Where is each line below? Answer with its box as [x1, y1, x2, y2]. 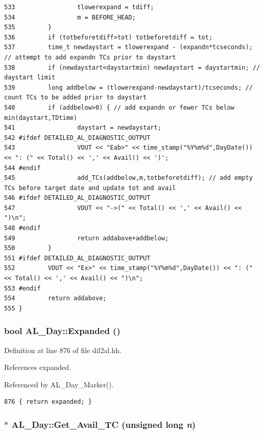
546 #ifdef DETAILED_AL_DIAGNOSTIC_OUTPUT [4, 194, 151, 202]
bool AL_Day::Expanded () [4, 324, 121, 337]
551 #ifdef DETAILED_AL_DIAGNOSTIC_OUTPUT [4, 254, 151, 262]
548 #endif [4, 224, 41, 232]
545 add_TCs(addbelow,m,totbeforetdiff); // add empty [4, 174, 253, 182]
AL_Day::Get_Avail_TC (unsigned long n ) [11, 418, 196, 430]
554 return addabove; [4, 295, 107, 302]
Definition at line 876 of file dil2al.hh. [4, 344, 122, 355]
